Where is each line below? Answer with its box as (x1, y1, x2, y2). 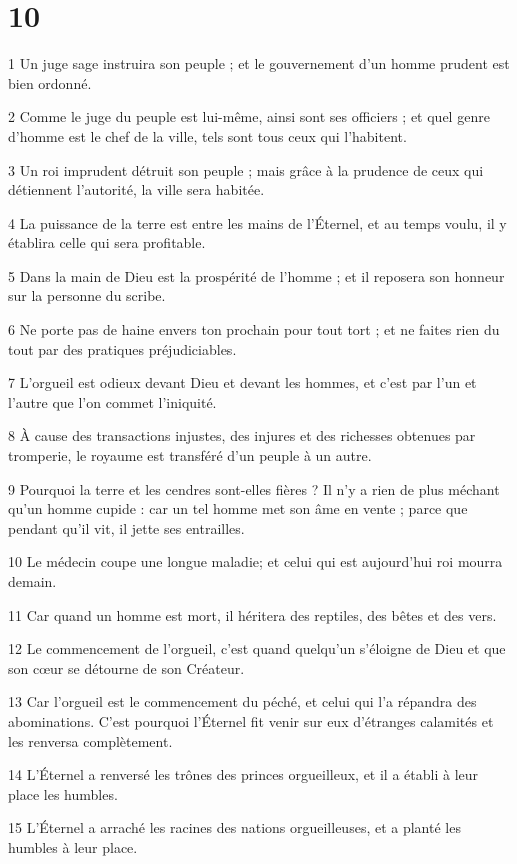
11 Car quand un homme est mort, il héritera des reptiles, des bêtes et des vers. (8, 604, 497, 625)
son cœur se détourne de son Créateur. (8, 657, 245, 678)
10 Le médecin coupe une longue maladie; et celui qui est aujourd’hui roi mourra (8, 551, 503, 572)
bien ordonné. (8, 72, 92, 93)
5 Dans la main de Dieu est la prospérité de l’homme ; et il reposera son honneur (8, 265, 505, 286)
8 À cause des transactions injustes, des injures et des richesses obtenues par (8, 425, 476, 446)
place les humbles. (8, 783, 118, 804)
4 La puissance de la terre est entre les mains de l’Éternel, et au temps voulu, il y (8, 212, 507, 233)
